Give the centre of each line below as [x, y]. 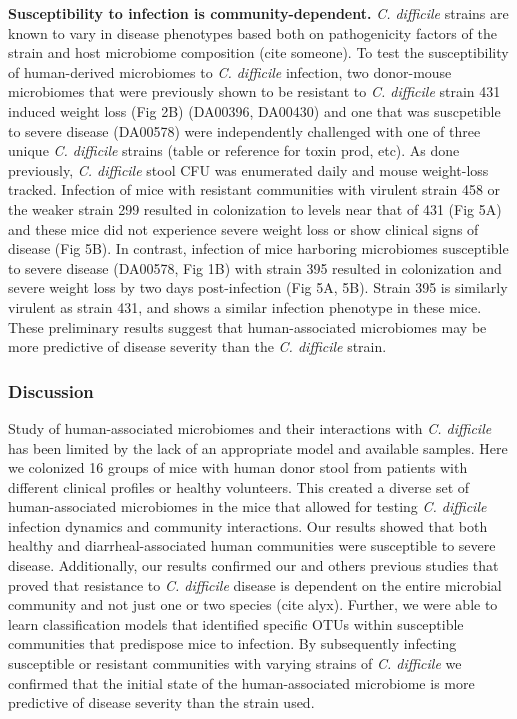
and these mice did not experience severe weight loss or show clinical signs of [243, 228]
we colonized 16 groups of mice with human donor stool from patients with [238, 467]
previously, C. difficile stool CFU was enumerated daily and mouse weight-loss [248, 169]
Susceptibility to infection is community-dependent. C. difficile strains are [258, 13]
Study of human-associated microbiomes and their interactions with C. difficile [250, 427]
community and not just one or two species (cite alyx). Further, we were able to [253, 604]
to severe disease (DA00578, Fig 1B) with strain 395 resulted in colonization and [255, 267]
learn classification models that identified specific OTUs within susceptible [236, 623]
